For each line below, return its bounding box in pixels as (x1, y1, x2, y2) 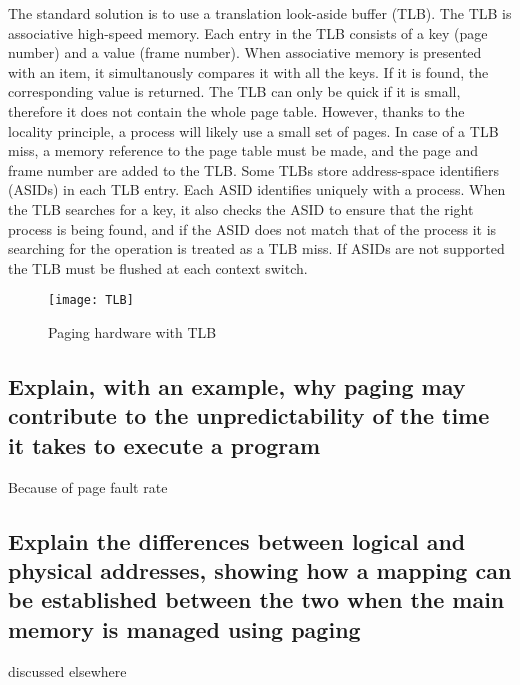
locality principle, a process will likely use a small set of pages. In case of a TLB (8, 120, 499, 141)
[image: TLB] (48, 293, 134, 308)
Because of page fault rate (8, 476, 168, 497)
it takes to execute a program (8, 429, 321, 460)
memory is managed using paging (8, 613, 361, 644)
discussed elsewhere (8, 660, 127, 681)
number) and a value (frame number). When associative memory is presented (8, 42, 482, 63)
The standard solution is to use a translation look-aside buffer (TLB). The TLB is (8, 3, 512, 23)
